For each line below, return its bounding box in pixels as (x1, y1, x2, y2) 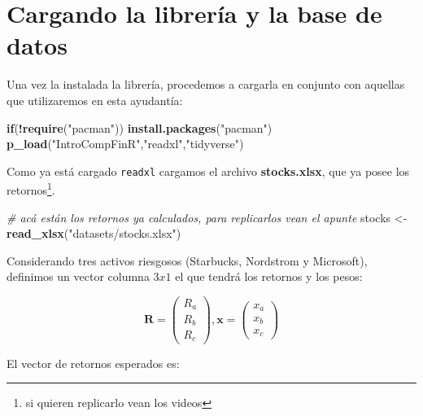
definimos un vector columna (7, 268, 150, 285)
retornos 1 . (7, 179, 55, 198)
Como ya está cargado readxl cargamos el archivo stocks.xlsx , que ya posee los (7, 162, 410, 179)
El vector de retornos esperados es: (7, 354, 180, 371)
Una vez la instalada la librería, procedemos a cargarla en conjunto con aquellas (7, 76, 405, 93)
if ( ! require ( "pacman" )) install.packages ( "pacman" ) (7, 119, 273, 136)
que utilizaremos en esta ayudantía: (7, 91, 183, 108)
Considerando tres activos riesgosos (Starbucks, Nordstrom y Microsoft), (7, 252, 368, 269)
